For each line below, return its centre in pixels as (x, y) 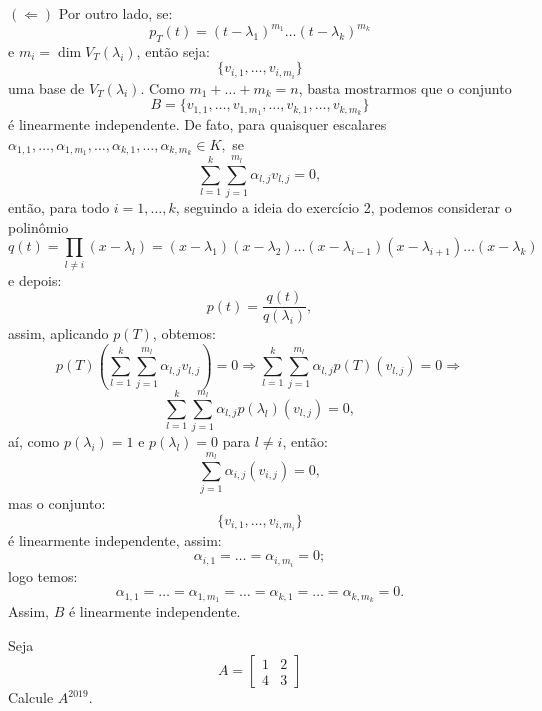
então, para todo (59, 207)
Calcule (31, 697)
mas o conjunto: (57, 503)
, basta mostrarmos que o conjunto (405, 87)
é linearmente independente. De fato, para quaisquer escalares (197, 124)
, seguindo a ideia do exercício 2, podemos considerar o (343, 207)
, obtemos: (184, 333)
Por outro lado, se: (115, 13)
